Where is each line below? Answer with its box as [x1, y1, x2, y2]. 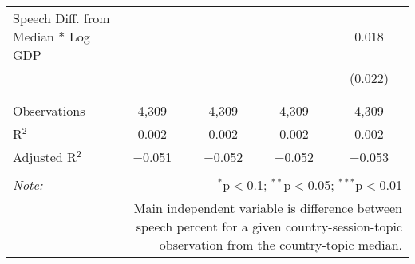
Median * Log [13, 27, 90, 45]
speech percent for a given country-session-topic [136, 217, 402, 235]
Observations [13, 101, 85, 120]
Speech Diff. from [13, 9, 110, 27]
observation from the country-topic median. [159, 235, 402, 254]
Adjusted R [13, 148, 77, 166]
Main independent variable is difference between [133, 199, 402, 217]
